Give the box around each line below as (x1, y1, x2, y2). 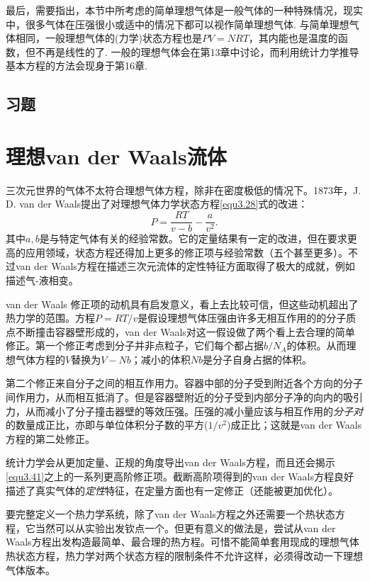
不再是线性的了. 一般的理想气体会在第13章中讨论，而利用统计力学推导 (35, 44, 359, 59)
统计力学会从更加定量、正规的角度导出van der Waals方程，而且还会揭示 (6, 455, 335, 470)
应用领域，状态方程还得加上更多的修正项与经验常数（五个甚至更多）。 (25, 244, 348, 259)
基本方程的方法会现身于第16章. (6, 58, 147, 73)
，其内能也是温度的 (248, 30, 338, 45)
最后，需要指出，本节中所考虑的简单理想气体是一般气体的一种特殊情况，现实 (6, 3, 363, 17)
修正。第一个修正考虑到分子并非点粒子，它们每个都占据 (6, 338, 264, 353)
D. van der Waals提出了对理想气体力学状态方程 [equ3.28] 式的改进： (6, 196, 308, 211)
